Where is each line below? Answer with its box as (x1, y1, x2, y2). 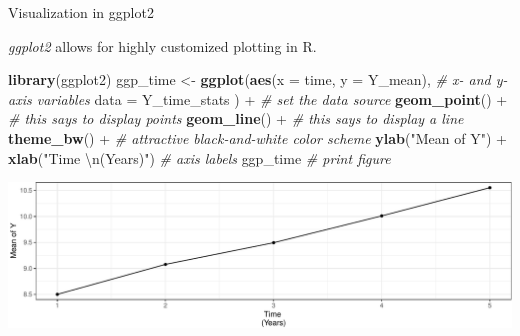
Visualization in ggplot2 (8, 2, 154, 22)
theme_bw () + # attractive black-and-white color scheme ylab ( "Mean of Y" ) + (8, 127, 507, 148)
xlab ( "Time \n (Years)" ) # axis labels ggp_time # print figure (8, 147, 391, 168)
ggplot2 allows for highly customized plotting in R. (8, 35, 317, 56)
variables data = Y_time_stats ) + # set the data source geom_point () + (36, 88, 508, 109)
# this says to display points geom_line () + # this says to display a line (8, 108, 464, 129)
